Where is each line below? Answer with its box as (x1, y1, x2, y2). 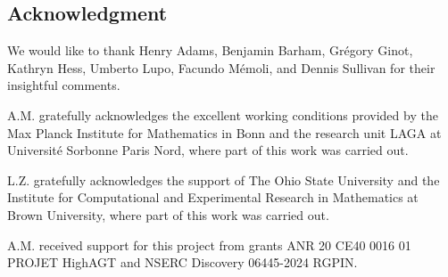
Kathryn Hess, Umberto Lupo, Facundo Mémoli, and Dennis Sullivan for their (7, 58, 436, 77)
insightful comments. (7, 76, 120, 94)
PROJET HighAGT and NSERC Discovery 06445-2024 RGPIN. (7, 253, 358, 272)
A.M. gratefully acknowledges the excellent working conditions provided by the (7, 105, 438, 124)
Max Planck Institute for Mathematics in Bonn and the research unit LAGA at (7, 123, 442, 142)
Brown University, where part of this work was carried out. (7, 205, 329, 224)
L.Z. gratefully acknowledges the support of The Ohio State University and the (7, 170, 440, 189)
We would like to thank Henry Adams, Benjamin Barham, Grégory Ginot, (7, 41, 413, 60)
